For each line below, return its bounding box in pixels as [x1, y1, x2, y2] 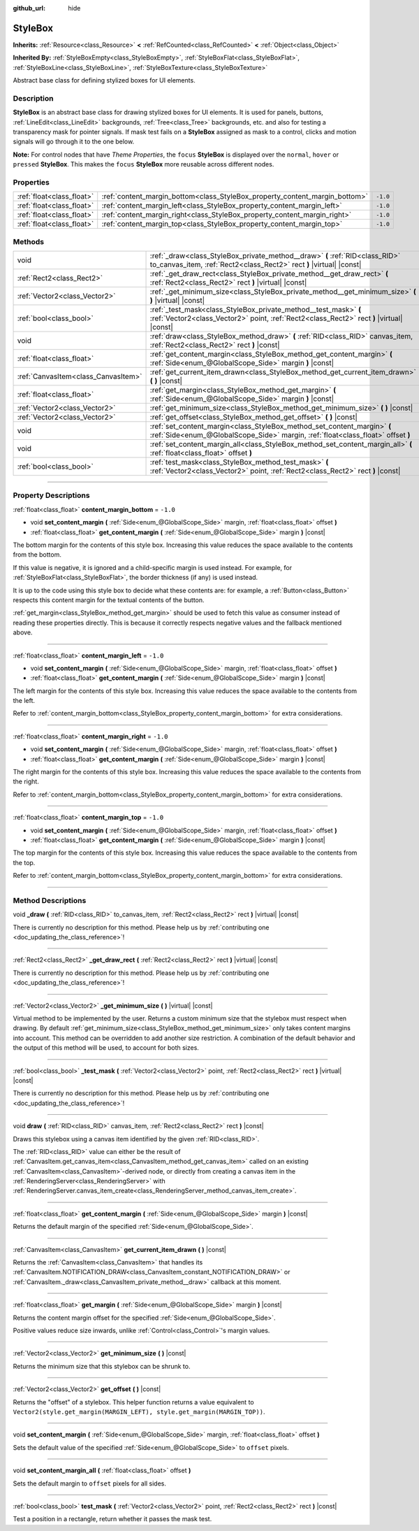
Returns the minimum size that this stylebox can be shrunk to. [13, 1362, 191, 1370]
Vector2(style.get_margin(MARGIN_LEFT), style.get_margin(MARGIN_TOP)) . [13, 1407, 265, 1416]
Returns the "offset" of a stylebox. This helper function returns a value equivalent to [13, 1397, 254, 1406]
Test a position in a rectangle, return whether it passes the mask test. [13, 1515, 212, 1523]
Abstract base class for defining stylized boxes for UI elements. [13, 76, 196, 85]
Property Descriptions [13, 490, 90, 500]
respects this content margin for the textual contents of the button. [13, 595, 205, 604]
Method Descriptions [13, 895, 87, 905]
